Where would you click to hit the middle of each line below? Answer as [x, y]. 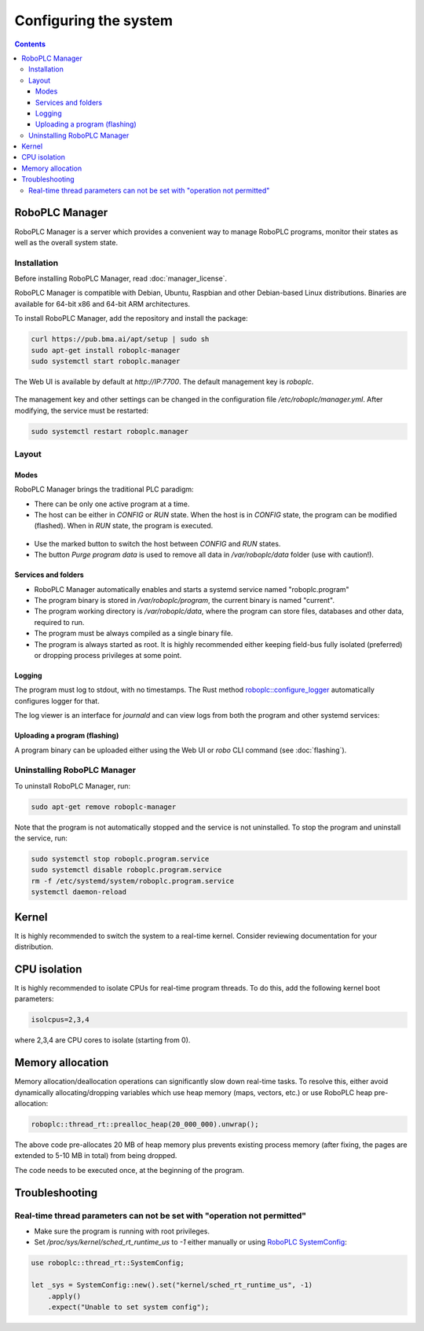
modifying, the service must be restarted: [82, 410]
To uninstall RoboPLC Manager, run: [73, 785]
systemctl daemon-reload [79, 892]
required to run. [59, 622]
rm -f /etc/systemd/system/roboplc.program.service [133, 881]
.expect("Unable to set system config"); [128, 1307]
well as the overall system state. [66, 242]
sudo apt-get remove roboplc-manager [104, 807]
